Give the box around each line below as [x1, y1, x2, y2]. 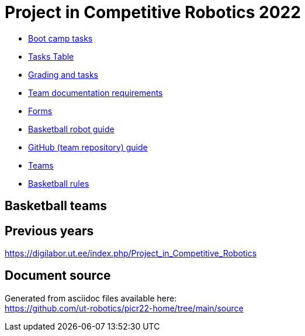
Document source [5, 268, 111, 283]
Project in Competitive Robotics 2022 [5, 2, 301, 22]
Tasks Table [28, 51, 74, 61]
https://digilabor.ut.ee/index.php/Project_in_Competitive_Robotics [5, 248, 257, 259]
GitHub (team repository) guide [28, 142, 148, 152]
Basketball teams [5, 198, 108, 214]
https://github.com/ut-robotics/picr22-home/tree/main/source [5, 303, 244, 313]
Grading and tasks [28, 69, 98, 80]
